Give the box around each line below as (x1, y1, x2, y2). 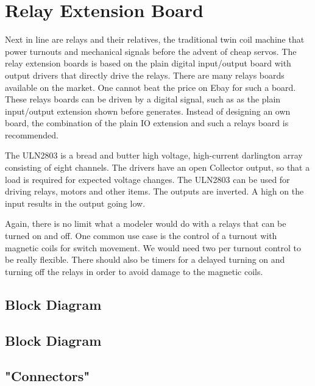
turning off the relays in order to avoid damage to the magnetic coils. (5, 265, 263, 277)
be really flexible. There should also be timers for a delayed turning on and (5, 253, 285, 266)
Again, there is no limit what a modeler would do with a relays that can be (5, 217, 286, 230)
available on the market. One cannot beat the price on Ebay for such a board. (5, 80, 296, 93)
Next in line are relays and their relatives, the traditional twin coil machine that (5, 33, 305, 46)
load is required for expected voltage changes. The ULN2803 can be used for (5, 173, 290, 185)
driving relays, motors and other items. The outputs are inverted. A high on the (5, 185, 304, 198)
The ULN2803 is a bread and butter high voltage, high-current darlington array (5, 149, 303, 162)
